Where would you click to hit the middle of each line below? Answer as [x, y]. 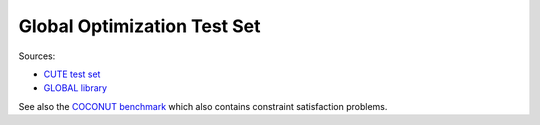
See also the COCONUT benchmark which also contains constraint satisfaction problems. [203, 106]
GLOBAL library [75, 88]
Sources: [37, 56]
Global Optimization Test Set [139, 26]
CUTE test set [72, 74]
